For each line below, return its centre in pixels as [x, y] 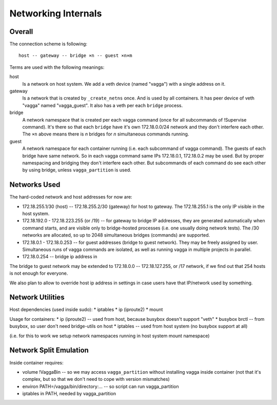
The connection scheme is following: [48, 44]
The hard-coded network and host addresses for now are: [71, 197]
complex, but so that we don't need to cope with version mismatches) [96, 379]
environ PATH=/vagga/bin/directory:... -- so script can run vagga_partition [101, 386]
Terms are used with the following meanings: [57, 67]
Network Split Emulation [49, 350]
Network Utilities [37, 297]
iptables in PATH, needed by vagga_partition [69, 394]
